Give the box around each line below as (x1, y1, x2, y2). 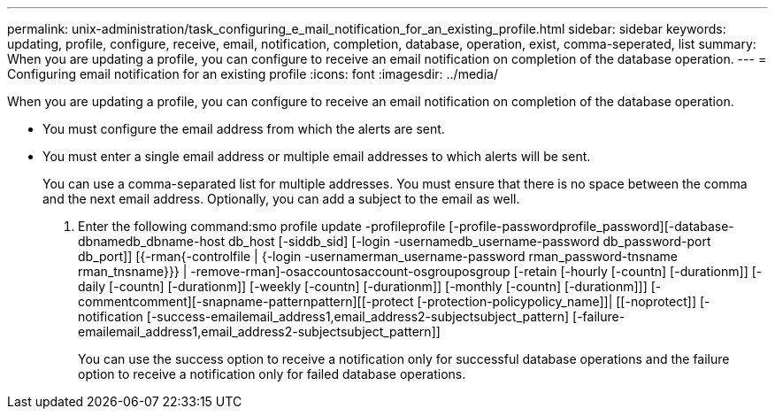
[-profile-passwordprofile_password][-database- (449, 219, 734, 234)
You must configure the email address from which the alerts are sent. (42, 121, 445, 136)
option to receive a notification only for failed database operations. (78, 366, 466, 381)
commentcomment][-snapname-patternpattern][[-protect (78, 294, 414, 309)
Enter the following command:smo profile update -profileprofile (78, 219, 446, 234)
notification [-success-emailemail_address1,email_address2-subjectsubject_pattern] (78, 309, 570, 324)
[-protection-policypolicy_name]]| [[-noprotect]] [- (417, 294, 710, 309)
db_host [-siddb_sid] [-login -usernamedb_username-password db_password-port (227, 234, 711, 249)
